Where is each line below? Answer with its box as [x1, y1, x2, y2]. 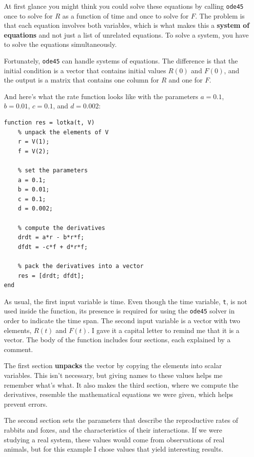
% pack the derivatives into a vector [18, 262, 144, 270]
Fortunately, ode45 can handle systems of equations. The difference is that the [4, 56, 238, 66]
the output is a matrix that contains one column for [4, 75, 159, 85]
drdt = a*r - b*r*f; [18, 234, 84, 241]
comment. [4, 344, 33, 354]
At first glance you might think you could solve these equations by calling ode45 [4, 1, 244, 11]
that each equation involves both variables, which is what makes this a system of [4, 20, 250, 30]
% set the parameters [18, 167, 88, 174]
